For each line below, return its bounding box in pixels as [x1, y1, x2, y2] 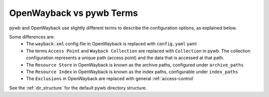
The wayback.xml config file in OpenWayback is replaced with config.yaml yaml [26, 41, 197, 47]
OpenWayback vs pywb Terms [9, 7, 138, 18]
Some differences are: [9, 34, 55, 40]
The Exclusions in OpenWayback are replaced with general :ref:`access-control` [26, 76, 194, 82]
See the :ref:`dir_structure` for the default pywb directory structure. [9, 85, 147, 91]
